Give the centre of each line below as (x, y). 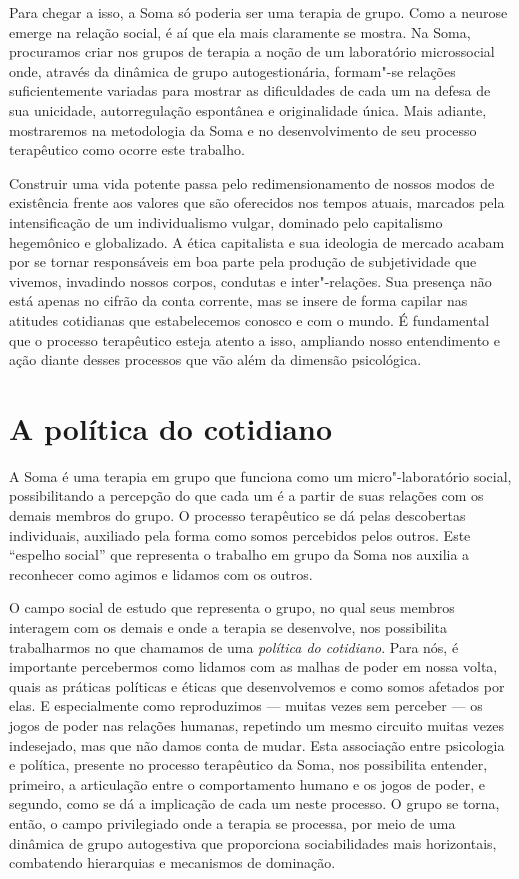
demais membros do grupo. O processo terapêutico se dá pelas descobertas (237, 515)
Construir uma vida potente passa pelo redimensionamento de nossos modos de (252, 182)
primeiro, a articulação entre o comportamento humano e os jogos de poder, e (247, 783)
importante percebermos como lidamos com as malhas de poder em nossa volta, (253, 666)
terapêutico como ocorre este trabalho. (127, 149)
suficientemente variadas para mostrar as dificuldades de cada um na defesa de (250, 90)
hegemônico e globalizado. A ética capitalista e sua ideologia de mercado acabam (257, 241)
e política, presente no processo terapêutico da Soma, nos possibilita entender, (248, 764)
